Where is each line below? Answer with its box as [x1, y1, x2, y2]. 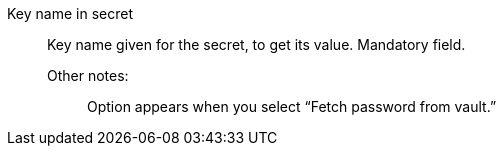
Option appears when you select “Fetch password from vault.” [87, 98, 497, 115]
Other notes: [47, 67, 129, 84]
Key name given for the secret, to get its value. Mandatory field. [47, 36, 466, 53]
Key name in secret [7, 5, 133, 22]
